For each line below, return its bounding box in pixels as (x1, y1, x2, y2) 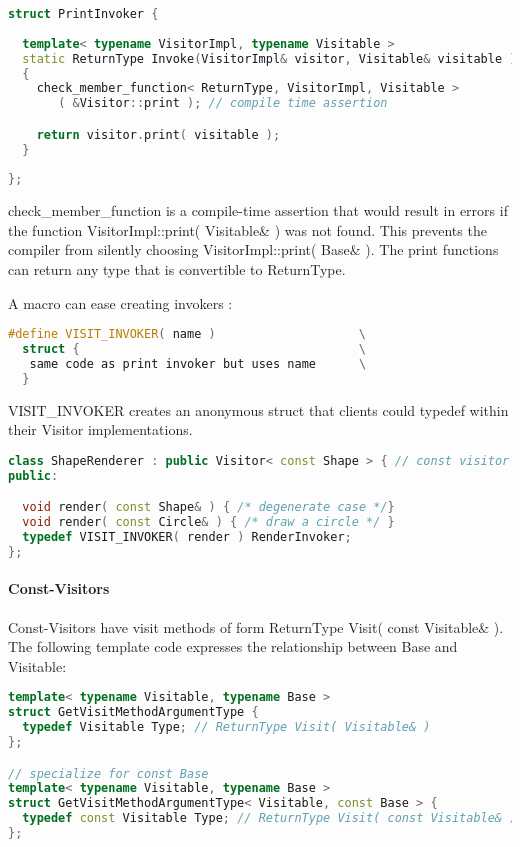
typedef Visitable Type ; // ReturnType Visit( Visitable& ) (22, 720, 431, 735)
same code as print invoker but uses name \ (29, 357, 367, 371)
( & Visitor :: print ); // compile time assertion (58, 96, 388, 111)
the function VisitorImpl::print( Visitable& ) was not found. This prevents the (8, 219, 487, 240)
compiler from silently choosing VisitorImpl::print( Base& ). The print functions (8, 239, 499, 260)
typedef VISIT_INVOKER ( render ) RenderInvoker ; (22, 530, 352, 545)
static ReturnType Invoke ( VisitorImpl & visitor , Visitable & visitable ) (22, 51, 517, 66)
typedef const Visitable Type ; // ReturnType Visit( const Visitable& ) (22, 811, 517, 826)
